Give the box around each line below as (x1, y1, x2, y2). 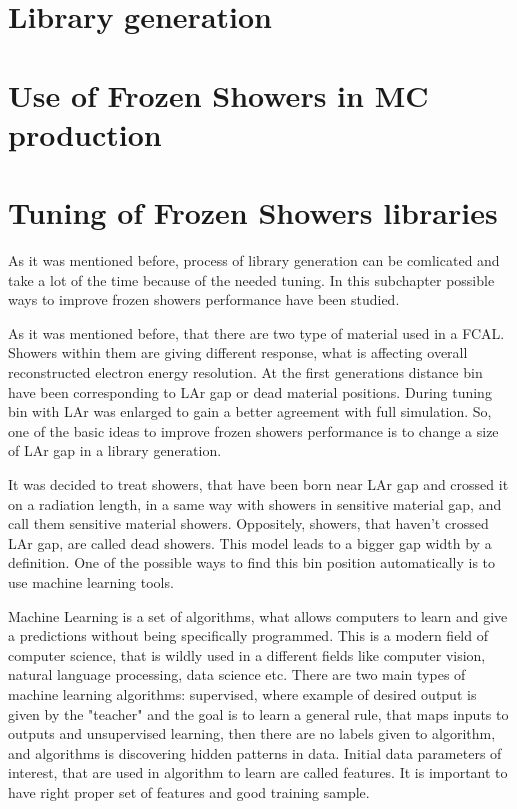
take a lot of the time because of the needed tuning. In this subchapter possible (8, 269, 495, 290)
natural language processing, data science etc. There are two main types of (8, 664, 466, 685)
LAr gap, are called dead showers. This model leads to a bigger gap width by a (8, 532, 492, 553)
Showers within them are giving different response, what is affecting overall (8, 342, 468, 363)
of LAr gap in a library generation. (8, 440, 222, 461)
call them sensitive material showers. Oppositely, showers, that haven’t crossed (8, 513, 489, 534)
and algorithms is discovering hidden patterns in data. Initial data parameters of (8, 742, 502, 763)
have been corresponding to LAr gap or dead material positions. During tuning (8, 381, 492, 402)
